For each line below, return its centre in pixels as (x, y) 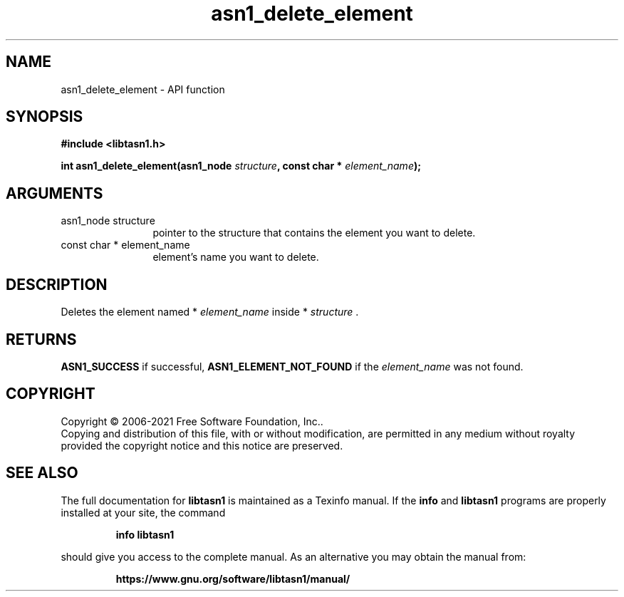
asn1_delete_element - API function (143, 89)
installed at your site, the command (143, 512)
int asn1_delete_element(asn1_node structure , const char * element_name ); (241, 166)
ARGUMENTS (54, 193)
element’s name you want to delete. (236, 257)
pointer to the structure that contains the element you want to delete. (314, 233)
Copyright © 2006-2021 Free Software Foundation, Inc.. (192, 421)
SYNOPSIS (45, 117)
